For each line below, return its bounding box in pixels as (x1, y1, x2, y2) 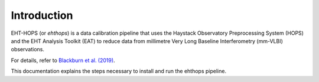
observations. (11, 46, 44, 53)
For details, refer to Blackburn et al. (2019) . (11, 57, 115, 64)
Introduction (11, 9, 73, 22)
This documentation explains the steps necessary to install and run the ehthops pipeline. (11, 68, 227, 75)
